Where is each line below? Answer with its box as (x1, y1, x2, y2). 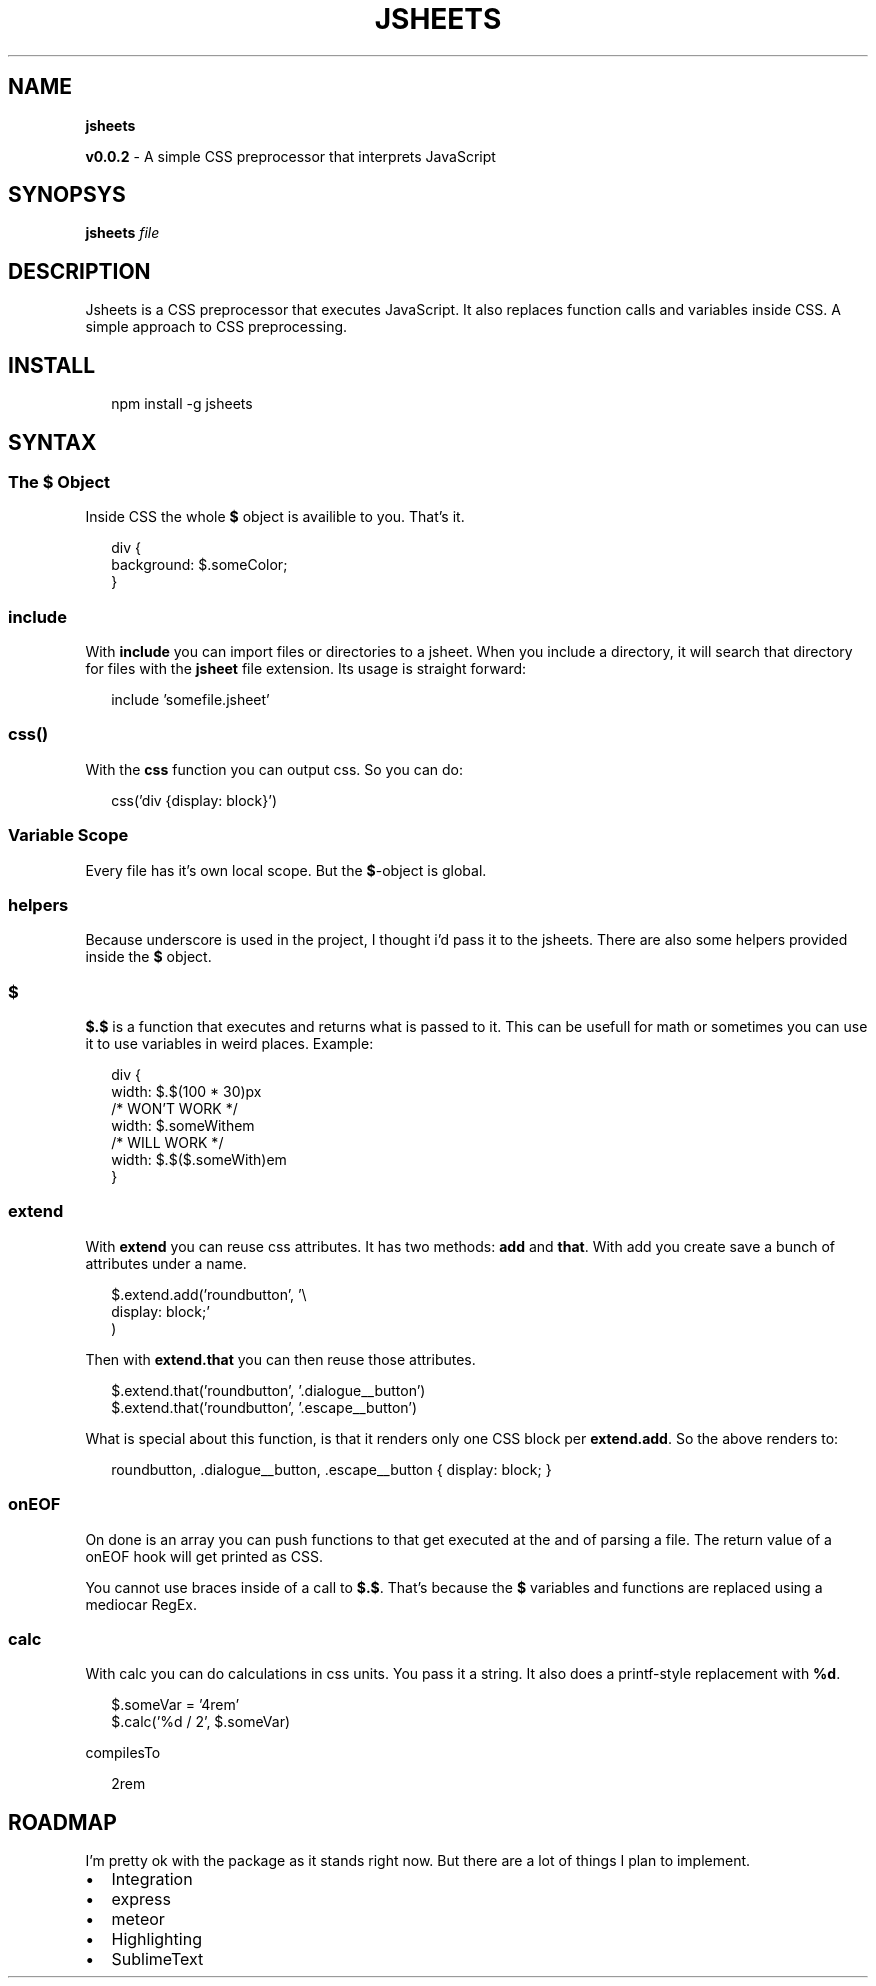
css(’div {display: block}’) (111, 791, 277, 809)
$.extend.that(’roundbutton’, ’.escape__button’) (111, 1398, 418, 1416)
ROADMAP (8, 1809, 117, 1835)
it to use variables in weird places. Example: (85, 1035, 374, 1053)
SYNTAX (8, 429, 97, 455)
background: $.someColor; (111, 556, 288, 574)
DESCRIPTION (8, 258, 151, 284)
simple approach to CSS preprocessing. (85, 318, 348, 336)
